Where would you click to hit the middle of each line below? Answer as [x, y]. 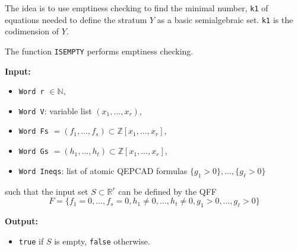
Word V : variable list [55, 110]
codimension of [32, 31]
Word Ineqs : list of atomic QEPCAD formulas [103, 170]
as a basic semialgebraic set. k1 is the [225, 19]
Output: [21, 221]
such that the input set [47, 191]
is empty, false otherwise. [102, 241]
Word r [31, 92]
